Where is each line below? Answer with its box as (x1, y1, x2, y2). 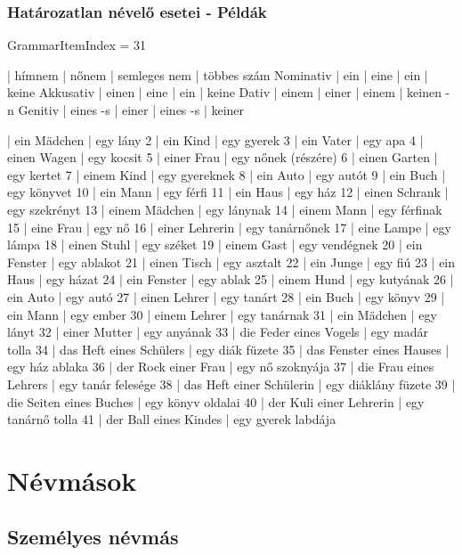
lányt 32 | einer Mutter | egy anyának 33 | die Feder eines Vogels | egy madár (7, 322, 428, 341)
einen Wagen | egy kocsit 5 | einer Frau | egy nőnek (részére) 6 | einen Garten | (7, 148, 438, 167)
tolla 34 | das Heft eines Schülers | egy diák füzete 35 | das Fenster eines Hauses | (7, 339, 450, 358)
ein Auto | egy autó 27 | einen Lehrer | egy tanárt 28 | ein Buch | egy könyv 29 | (7, 287, 445, 306)
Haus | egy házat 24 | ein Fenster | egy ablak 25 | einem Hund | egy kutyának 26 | (7, 270, 454, 289)
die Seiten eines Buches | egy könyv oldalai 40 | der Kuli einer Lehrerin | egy (7, 392, 425, 411)
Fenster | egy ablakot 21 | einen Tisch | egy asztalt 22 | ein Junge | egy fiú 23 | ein (7, 252, 456, 271)
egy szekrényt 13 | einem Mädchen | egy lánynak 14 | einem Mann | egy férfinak (7, 200, 442, 218)
